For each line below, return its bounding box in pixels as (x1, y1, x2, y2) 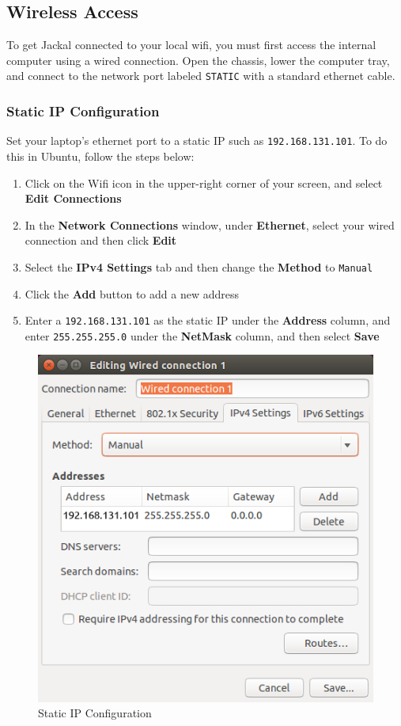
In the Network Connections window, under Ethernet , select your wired (25, 216, 395, 233)
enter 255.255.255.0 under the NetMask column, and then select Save (25, 327, 380, 344)
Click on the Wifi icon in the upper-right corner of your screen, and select (25, 174, 383, 191)
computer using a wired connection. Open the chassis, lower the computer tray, (6, 51, 390, 68)
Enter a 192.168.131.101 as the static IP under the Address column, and (25, 312, 391, 329)
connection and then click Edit (25, 232, 177, 249)
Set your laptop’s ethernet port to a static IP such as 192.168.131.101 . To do (6, 132, 388, 149)
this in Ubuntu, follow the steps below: (6, 147, 195, 164)
